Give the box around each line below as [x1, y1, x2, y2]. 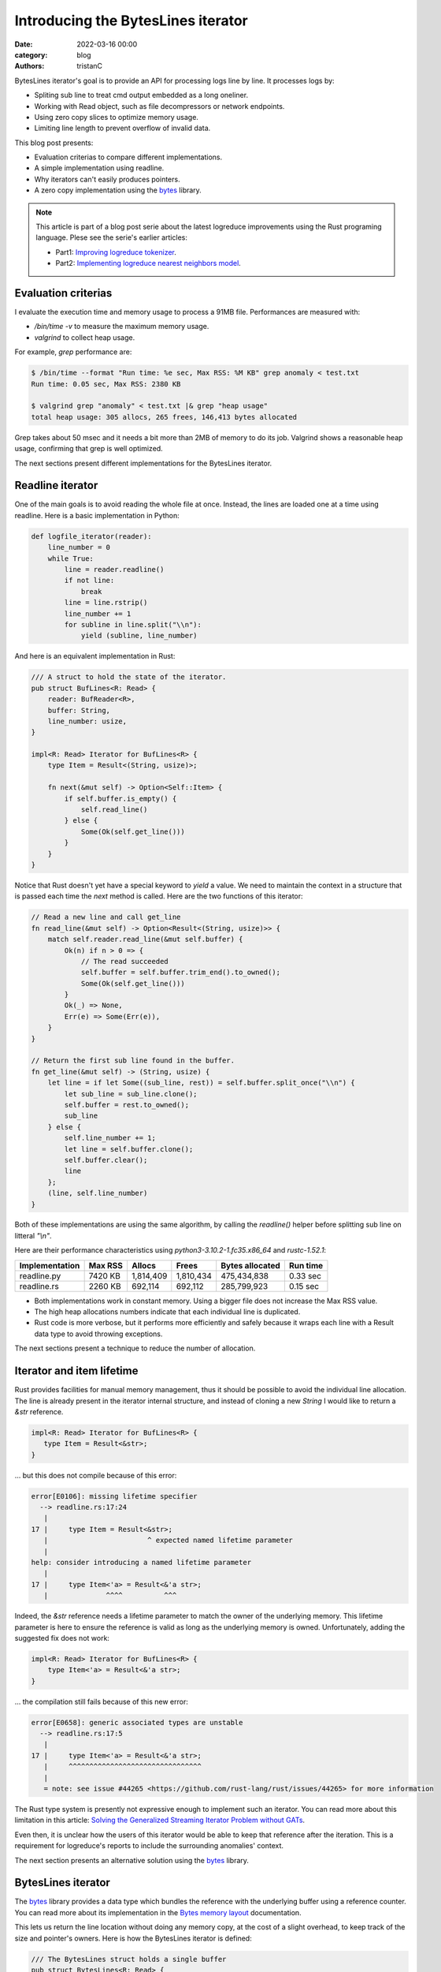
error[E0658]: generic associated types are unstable [31, 1718, 243, 1727]
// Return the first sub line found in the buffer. [31, 1056, 235, 1065]
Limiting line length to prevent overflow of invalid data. [34, 123, 211, 133]
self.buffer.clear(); [64, 1156, 148, 1164]
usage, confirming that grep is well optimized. [14, 444, 163, 454]
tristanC [76, 62, 102, 71]
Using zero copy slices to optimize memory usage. [34, 112, 198, 121]
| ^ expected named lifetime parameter [43, 1536, 293, 1545]
